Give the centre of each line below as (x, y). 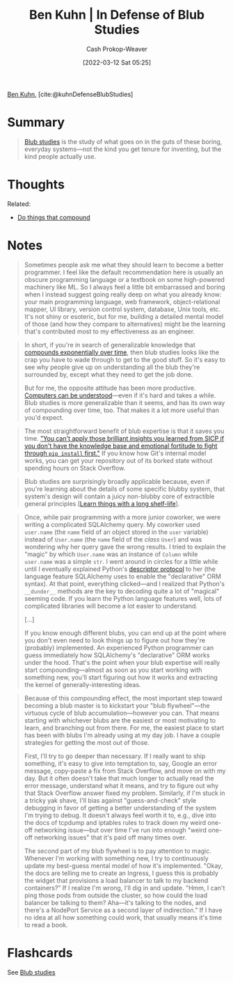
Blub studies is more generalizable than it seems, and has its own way (124, 402)
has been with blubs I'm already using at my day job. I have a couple (122, 735)
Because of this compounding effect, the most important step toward (123, 698)
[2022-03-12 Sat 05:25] (117, 62)
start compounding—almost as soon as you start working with (113, 670)
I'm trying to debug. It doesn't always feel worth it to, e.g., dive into (120, 815)
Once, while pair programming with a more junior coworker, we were (122, 517)
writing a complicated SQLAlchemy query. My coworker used (112, 524)
